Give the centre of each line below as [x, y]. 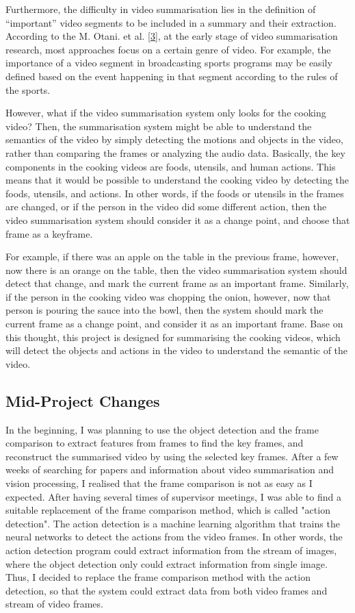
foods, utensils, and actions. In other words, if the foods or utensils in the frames [175, 193]
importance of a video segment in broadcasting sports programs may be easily [169, 63]
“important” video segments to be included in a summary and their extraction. [171, 22]
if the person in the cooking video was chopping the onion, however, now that [168, 296]
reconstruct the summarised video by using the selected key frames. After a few [172, 456]
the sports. [28, 89]
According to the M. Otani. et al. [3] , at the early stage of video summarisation [172, 36]
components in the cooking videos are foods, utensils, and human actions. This [171, 166]
